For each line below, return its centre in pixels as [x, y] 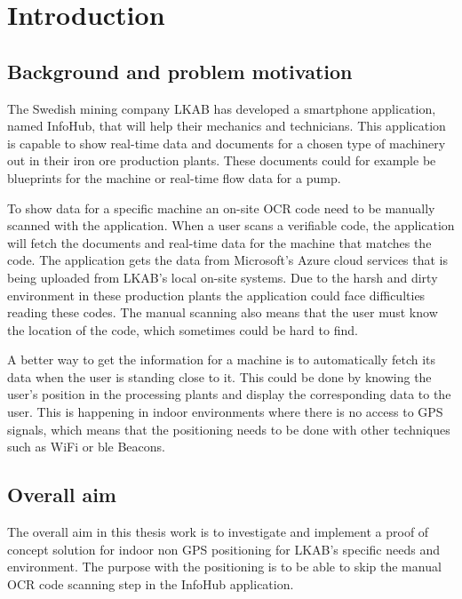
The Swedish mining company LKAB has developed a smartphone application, [222, 108]
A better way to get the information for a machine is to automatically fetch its [222, 359]
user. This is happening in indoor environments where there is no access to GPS [225, 412]
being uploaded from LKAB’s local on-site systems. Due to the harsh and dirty [223, 277]
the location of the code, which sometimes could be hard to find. [183, 329]
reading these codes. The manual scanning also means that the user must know [223, 312]
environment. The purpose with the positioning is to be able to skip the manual [224, 567]
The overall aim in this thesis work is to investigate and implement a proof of [218, 532]
